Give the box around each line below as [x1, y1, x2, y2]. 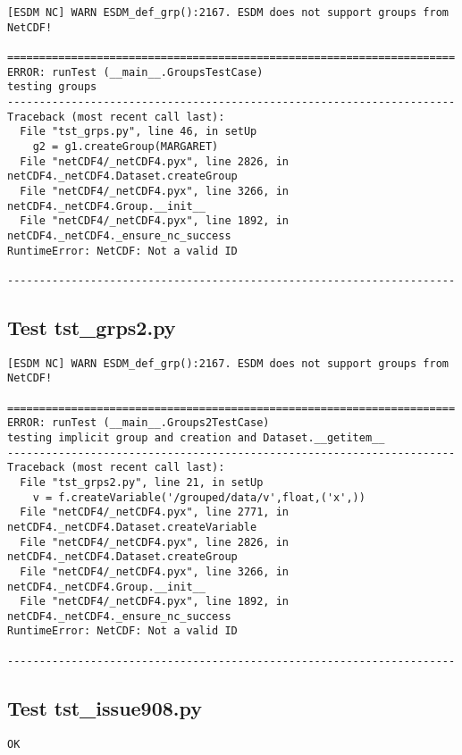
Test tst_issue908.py [7, 693, 203, 721]
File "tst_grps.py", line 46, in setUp [20, 125, 257, 138]
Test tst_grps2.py [7, 313, 176, 340]
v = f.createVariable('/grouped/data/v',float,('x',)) [32, 491, 365, 504]
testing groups [7, 80, 97, 94]
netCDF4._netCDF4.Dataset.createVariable [7, 520, 257, 533]
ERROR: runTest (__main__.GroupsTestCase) [7, 65, 264, 79]
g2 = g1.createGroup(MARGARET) [32, 139, 219, 153]
